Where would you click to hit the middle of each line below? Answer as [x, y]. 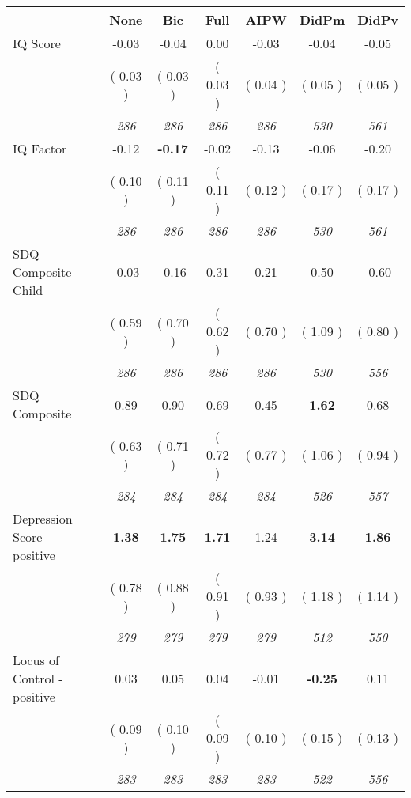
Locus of [36, 660]
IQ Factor [40, 148]
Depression [43, 518]
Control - [38, 678]
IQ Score [37, 43]
